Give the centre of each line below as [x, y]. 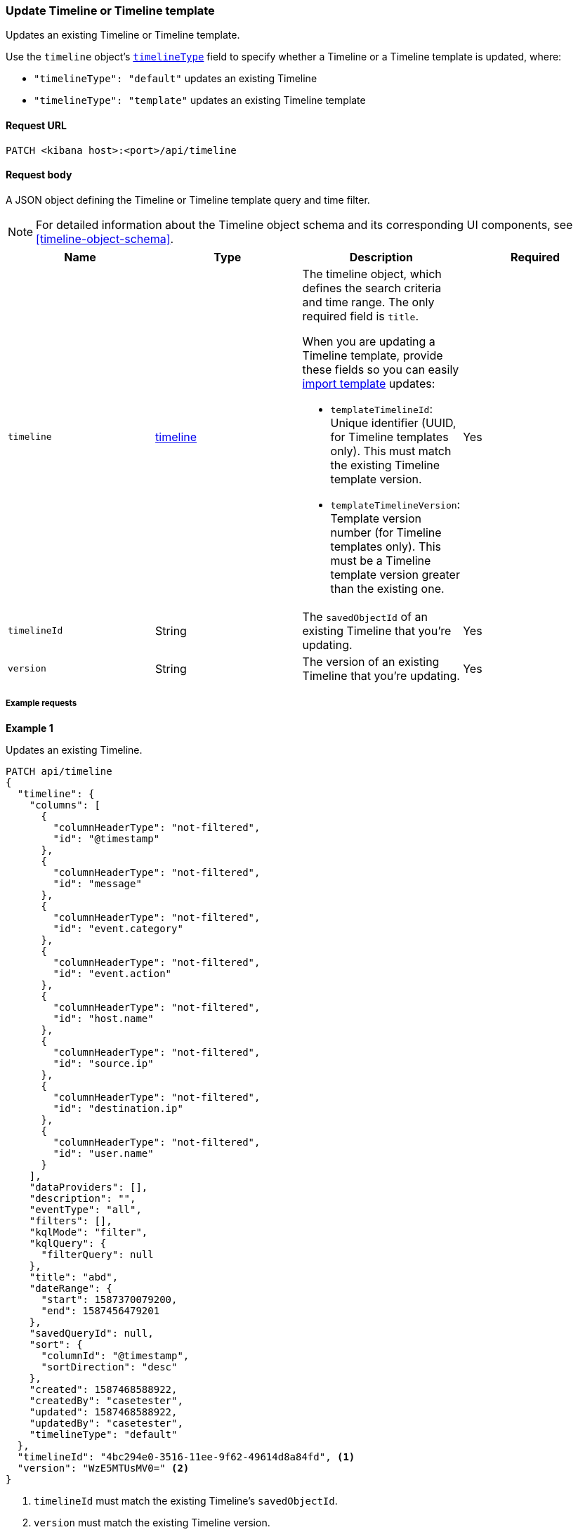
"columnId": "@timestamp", [115, 1355]
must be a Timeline [381, 560]
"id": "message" [97, 883]
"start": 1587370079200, [109, 1299]
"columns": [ [65, 805]
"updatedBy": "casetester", [106, 1423]
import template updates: [369, 383]
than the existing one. [387, 588]
